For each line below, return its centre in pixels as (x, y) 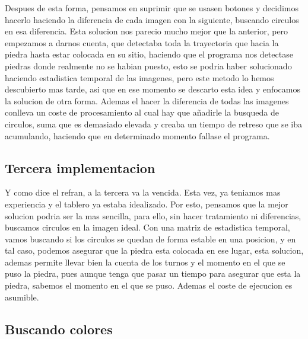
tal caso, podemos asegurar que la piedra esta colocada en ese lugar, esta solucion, (154, 250)
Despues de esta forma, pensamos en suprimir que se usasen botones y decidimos (152, 8)
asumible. (22, 297)
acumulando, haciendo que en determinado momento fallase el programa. (137, 135)
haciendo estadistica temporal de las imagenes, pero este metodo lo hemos (139, 77)
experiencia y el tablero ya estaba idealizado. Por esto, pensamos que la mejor (147, 204)
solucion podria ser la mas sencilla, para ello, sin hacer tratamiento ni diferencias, (153, 215)
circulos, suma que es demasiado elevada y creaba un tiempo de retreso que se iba (154, 124)
